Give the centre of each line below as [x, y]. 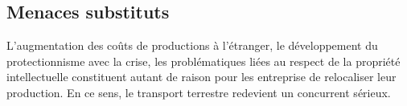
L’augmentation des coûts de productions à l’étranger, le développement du [192, 45]
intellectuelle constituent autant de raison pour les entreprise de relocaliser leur [201, 77]
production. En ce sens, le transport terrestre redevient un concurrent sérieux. [199, 92]
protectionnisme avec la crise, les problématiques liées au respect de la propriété [203, 61]
